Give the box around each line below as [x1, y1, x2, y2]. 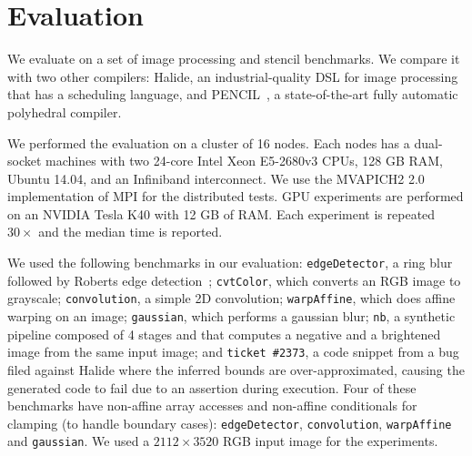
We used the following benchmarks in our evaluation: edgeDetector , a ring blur [7, 253, 453, 272]
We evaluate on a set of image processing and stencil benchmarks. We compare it [7, 49, 460, 68]
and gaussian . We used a [7, 431, 150, 451]
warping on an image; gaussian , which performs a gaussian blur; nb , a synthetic [7, 307, 456, 326]
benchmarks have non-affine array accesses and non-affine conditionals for [7, 396, 417, 415]
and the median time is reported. [38, 222, 223, 241]
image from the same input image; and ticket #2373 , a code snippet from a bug [7, 342, 459, 361]
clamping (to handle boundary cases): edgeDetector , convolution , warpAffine [7, 413, 452, 432]
